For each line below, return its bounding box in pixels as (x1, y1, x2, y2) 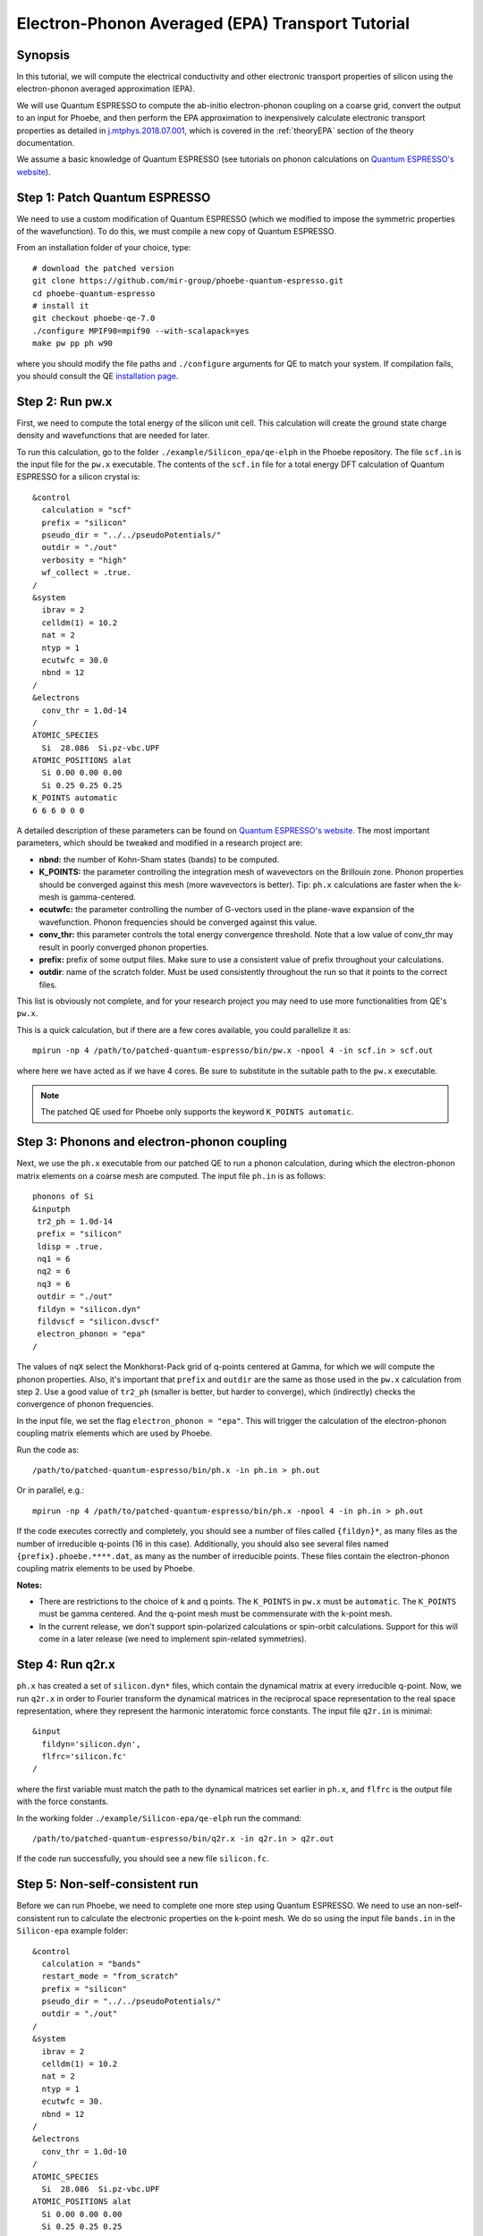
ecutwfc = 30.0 (41, 655, 108, 665)
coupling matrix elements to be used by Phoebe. (16, 1563, 196, 1574)
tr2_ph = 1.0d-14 (37, 1216, 114, 1226)
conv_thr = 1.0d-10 (41, 2147, 127, 2156)
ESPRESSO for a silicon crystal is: (16, 471, 140, 482)
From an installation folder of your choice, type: (16, 242, 191, 253)
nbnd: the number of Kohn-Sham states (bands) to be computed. (38, 854, 280, 865)
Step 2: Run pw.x (16, 394, 113, 409)
